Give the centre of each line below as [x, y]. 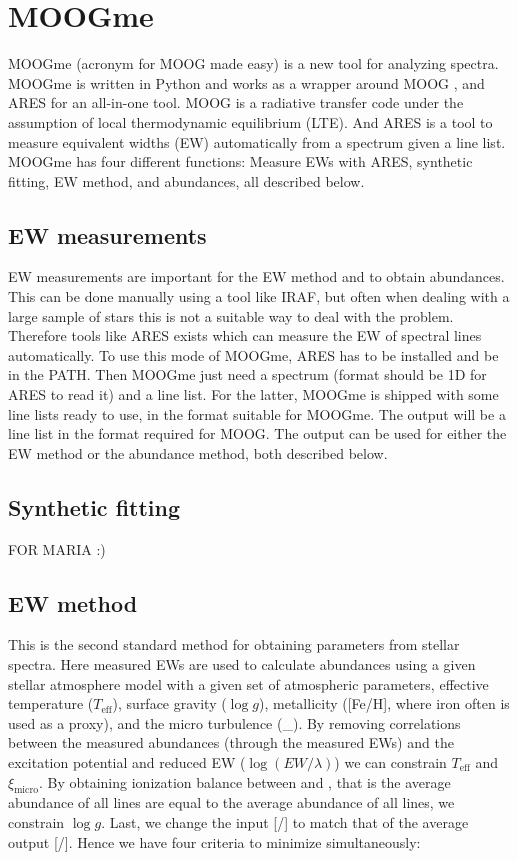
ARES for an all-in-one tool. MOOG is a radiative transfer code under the [236, 102]
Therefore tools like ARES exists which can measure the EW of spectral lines [245, 335]
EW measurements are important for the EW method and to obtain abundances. [256, 276]
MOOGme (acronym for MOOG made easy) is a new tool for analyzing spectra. [253, 63]
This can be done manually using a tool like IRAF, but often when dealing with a [259, 296]
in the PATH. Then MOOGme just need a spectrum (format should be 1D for [247, 374]
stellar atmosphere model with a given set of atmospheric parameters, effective [248, 683]
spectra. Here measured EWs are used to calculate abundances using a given [242, 664]
